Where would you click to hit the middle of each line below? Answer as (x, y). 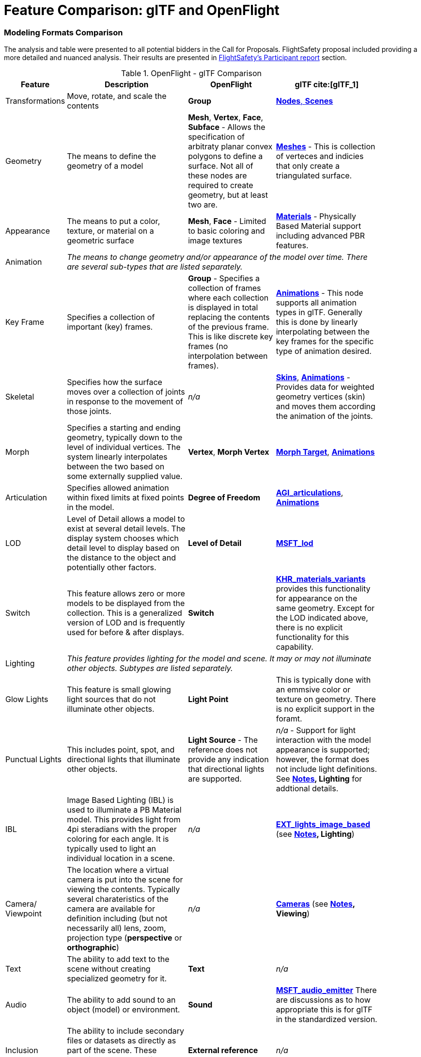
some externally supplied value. (125, 476)
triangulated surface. (314, 176)
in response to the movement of (125, 402)
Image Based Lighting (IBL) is (120, 800)
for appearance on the (317, 599)
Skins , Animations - (313, 377)
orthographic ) (93, 948)
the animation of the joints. (324, 416)
